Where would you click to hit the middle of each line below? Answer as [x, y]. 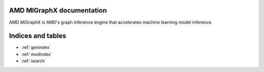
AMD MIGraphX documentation [58, 10]
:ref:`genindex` [36, 47]
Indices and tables [38, 36]
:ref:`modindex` [37, 54]
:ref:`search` [34, 61]
